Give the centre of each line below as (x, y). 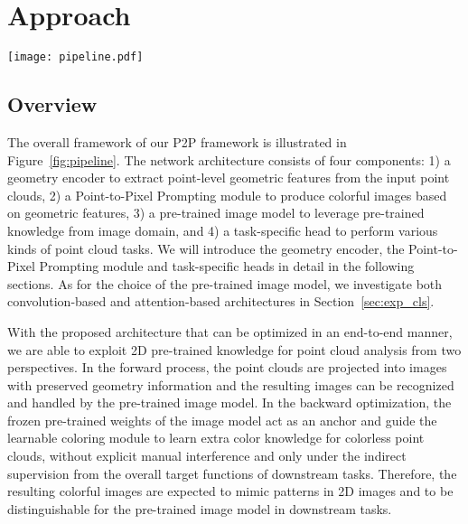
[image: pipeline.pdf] (75, 57)
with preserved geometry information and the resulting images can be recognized (231, 384)
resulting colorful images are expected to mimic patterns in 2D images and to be (230, 491)
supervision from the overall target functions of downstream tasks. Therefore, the (232, 473)
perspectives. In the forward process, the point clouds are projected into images (227, 367)
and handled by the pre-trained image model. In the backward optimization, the (229, 402)
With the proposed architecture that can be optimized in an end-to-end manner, (230, 331)
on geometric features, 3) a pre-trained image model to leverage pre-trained (216, 213)
